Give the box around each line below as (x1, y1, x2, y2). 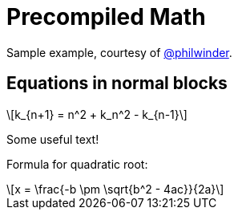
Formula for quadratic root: (6, 157, 148, 171)
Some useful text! (6, 132, 99, 146)
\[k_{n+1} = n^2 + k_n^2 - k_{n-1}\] (6, 107, 188, 121)
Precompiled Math (6, 3, 206, 31)
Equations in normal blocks (6, 73, 228, 94)
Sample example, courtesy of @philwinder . (6, 45, 232, 59)
